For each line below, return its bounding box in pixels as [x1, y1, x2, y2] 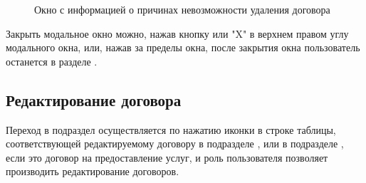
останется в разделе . [6, 53, 98, 68]
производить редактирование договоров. [6, 164, 179, 179]
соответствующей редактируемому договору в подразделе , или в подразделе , [6, 136, 344, 151]
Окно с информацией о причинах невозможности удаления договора [34, 2, 330, 16]
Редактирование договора [6, 88, 182, 110]
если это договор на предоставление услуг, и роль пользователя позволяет [6, 150, 328, 164]
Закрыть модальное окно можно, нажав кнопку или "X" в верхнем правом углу [6, 26, 349, 41]
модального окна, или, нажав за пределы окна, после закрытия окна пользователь [6, 40, 360, 55]
